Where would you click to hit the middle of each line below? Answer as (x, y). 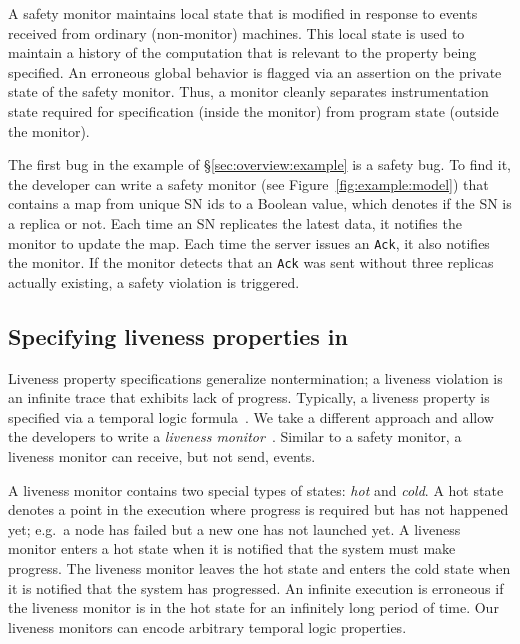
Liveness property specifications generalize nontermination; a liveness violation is (255, 377)
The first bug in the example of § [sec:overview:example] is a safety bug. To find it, (259, 164)
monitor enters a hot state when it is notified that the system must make (232, 548)
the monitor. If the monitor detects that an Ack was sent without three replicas (251, 262)
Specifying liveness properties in (178, 335)
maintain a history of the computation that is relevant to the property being (242, 52)
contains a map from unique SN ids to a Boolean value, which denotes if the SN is (260, 203)
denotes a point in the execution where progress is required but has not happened (258, 509)
